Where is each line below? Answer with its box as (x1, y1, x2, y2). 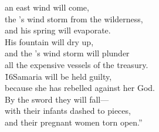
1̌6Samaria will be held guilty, (5, 70, 112, 82)
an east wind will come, (5, 1, 89, 13)
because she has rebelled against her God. (5, 82, 155, 94)
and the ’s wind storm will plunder (5, 47, 130, 59)
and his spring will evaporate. (5, 24, 111, 36)
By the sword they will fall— (5, 93, 109, 105)
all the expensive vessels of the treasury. (5, 58, 148, 70)
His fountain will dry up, (5, 35, 94, 48)
